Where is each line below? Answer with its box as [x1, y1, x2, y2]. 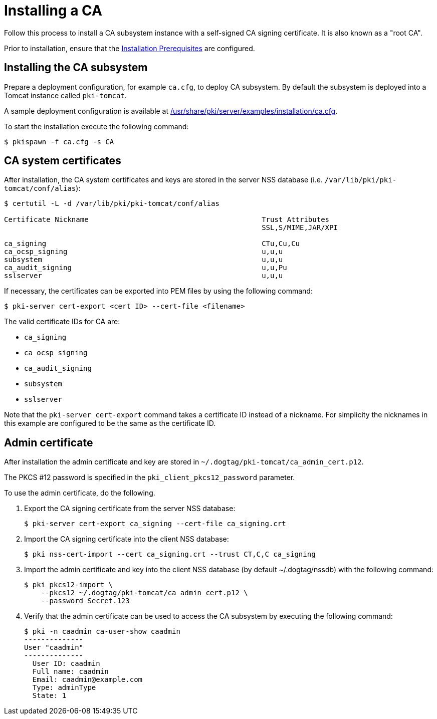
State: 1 [32, 691, 67, 700]
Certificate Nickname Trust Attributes [4, 215, 330, 224]
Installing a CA [4, 2, 102, 19]
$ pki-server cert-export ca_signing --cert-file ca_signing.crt [24, 520, 286, 528]
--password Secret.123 [41, 597, 130, 605]
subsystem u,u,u [4, 256, 283, 264]
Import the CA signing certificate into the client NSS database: [24, 535, 229, 544]
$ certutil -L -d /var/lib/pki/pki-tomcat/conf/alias [4, 199, 220, 208]
